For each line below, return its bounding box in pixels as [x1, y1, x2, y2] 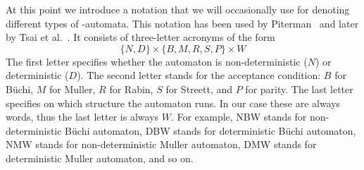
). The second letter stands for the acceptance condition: [77, 68, 321, 83]
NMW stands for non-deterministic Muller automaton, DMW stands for [6, 137, 317, 152]
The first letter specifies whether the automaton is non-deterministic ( [6, 54, 308, 68]
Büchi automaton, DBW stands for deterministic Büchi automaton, [65, 123, 356, 138]
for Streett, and [165, 81, 233, 96]
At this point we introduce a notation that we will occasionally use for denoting [6, 2, 350, 16]
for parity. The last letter [245, 81, 353, 96]
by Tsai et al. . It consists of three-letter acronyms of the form [6, 30, 275, 44]
